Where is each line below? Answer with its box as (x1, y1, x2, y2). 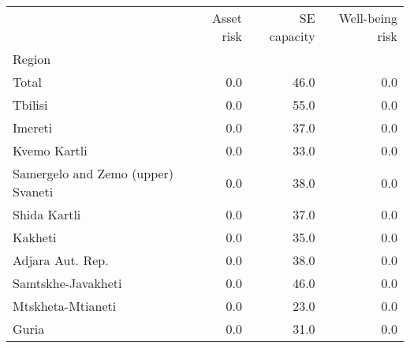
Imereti (13, 118, 53, 137)
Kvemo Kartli (13, 141, 88, 159)
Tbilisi (13, 95, 48, 114)
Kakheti (13, 228, 57, 246)
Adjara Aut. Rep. (13, 251, 109, 269)
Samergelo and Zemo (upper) (13, 164, 174, 182)
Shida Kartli (13, 205, 81, 223)
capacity (269, 27, 315, 45)
